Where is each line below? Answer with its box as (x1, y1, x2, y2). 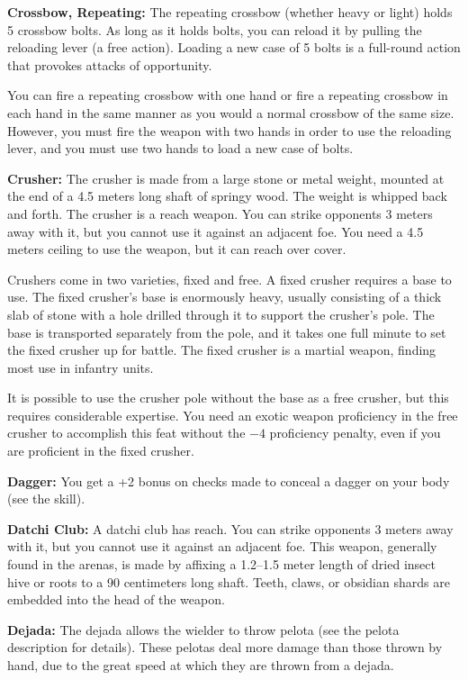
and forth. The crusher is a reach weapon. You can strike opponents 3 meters (7, 204, 433, 222)
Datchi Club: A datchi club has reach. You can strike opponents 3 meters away (7, 519, 454, 538)
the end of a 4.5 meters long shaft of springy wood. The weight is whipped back (7, 186, 447, 205)
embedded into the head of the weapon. (7, 590, 225, 609)
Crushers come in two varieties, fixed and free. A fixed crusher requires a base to (7, 269, 452, 288)
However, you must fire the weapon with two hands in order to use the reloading (7, 121, 452, 140)
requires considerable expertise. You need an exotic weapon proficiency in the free (7, 405, 458, 424)
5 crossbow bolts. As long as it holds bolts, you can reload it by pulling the (7, 20, 422, 39)
